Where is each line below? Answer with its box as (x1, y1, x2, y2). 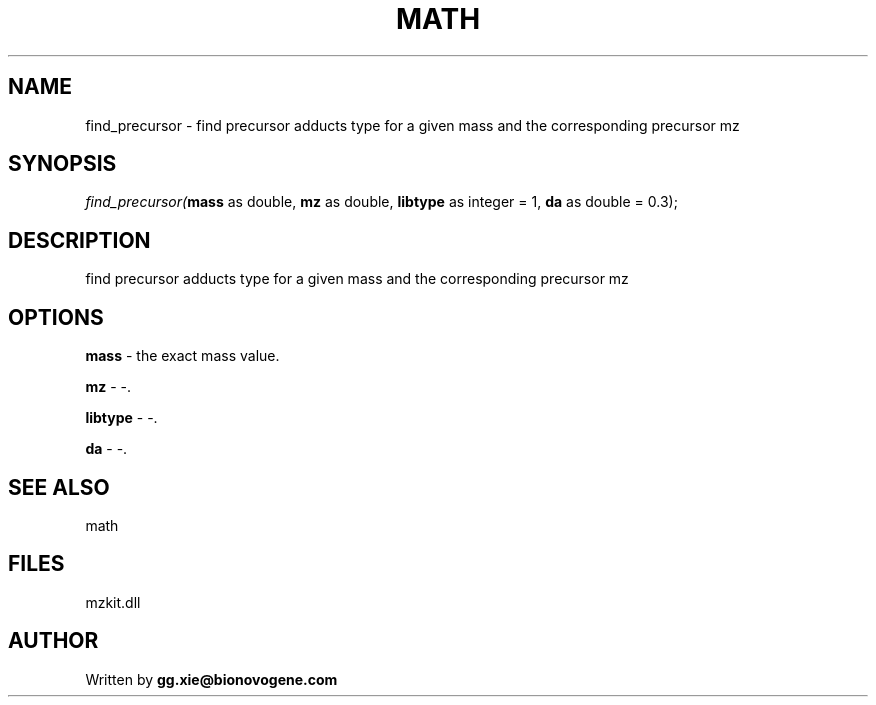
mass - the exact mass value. (85, 347, 280, 365)
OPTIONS (8, 304, 104, 330)
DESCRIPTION (8, 227, 151, 253)
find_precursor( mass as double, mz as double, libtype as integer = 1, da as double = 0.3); (85, 193, 678, 211)
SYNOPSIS (8, 151, 117, 177)
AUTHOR (8, 628, 99, 654)
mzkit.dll (85, 593, 141, 611)
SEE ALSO (8, 474, 110, 500)
